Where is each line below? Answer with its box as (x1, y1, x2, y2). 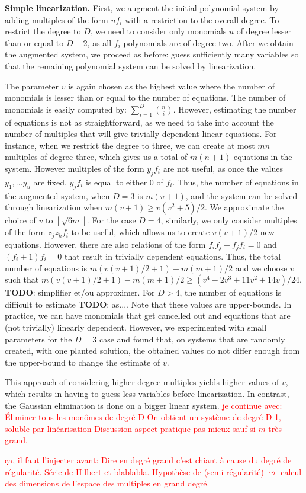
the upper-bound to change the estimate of (5, 356, 160, 368)
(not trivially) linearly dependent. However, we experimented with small (5, 321, 267, 333)
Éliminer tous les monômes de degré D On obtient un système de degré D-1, (5, 411, 281, 423)
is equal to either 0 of (85, 175, 163, 188)
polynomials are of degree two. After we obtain (123, 36, 294, 49)
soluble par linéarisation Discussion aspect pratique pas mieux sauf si (5, 422, 256, 434)
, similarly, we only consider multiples (160, 214, 297, 226)
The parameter (5, 79, 59, 92)
